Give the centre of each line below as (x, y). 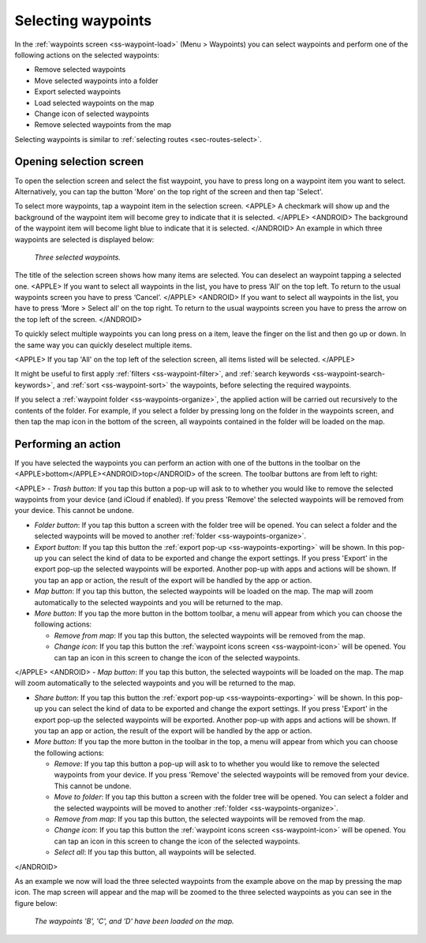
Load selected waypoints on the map (94, 103)
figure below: (36, 903)
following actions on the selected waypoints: (87, 54)
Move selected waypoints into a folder (96, 80)
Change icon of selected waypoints (92, 114)
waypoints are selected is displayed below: (84, 239)
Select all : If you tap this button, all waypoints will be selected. (155, 852)
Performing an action (68, 444)
